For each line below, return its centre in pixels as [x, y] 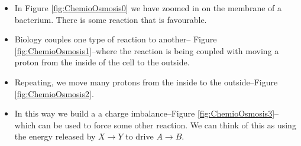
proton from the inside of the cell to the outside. [102, 62]
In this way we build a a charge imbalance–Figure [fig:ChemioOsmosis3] [145, 113]
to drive [140, 136]
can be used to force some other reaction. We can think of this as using [167, 125]
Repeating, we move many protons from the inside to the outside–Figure [146, 82]
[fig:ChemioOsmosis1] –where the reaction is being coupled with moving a [147, 50]
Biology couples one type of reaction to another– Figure [116, 39]
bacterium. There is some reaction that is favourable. [111, 19]
